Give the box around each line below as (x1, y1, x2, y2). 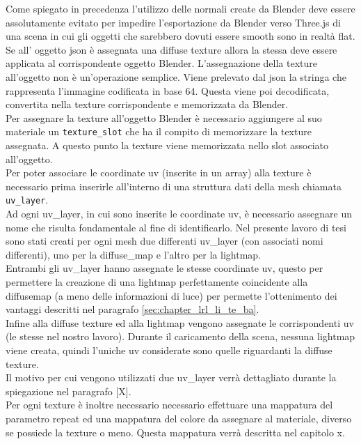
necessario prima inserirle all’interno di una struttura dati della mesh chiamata (6, 178, 342, 193)
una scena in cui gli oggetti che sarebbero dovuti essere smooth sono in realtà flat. (6, 29, 355, 43)
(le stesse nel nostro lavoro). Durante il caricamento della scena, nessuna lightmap (6, 329, 355, 344)
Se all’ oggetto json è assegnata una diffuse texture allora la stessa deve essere (6, 42, 337, 56)
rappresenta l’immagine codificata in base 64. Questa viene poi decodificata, (6, 83, 330, 98)
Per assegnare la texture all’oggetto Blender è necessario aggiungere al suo (6, 110, 322, 125)
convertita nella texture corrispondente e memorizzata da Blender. (6, 97, 289, 112)
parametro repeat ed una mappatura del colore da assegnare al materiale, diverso (6, 411, 352, 425)
